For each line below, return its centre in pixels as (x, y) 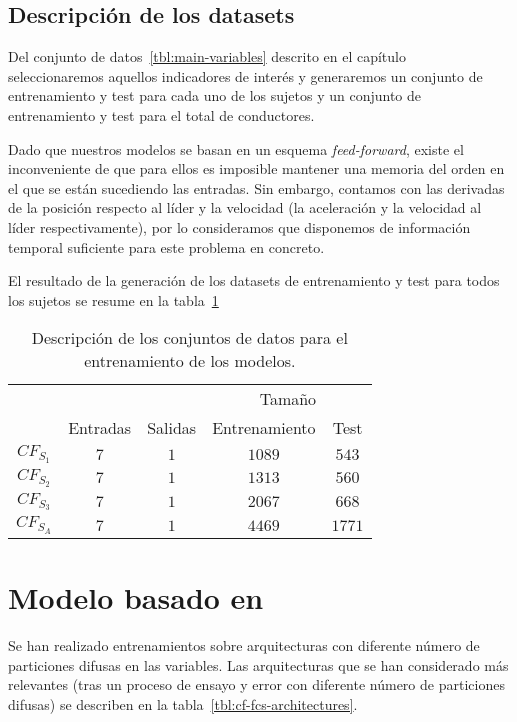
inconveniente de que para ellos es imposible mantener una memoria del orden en (256, 168)
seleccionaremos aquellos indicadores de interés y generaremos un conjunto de (245, 75)
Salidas (172, 428)
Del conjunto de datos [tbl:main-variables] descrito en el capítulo (207, 56)
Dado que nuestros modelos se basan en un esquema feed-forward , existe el (236, 148)
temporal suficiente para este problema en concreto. (166, 246)
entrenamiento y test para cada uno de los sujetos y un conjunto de (214, 95)
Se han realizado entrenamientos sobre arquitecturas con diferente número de (244, 645)
